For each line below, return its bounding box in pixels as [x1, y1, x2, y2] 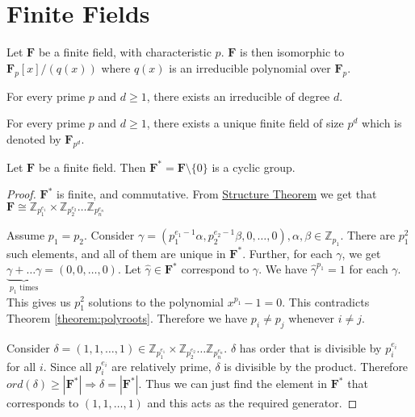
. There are [340, 227, 396, 244]
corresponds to [6, 394, 79, 411]
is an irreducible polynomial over [169, 59, 331, 76]
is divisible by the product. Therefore [224, 357, 409, 374]
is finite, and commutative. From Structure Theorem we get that [57, 186, 377, 202]
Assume [6, 227, 45, 244]
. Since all [43, 357, 92, 374]
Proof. [6, 186, 36, 202]
